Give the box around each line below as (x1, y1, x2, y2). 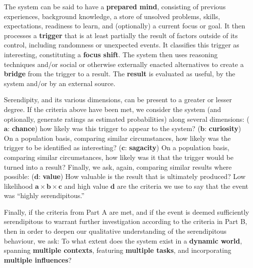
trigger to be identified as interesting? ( (4, 142, 122, 153)
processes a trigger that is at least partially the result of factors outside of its (4, 30, 238, 40)
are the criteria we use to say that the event (117, 180, 249, 191)
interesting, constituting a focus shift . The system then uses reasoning (4, 49, 218, 59)
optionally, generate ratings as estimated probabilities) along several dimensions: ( (4, 113, 250, 124)
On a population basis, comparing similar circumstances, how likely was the (4, 133, 231, 143)
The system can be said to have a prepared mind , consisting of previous (4, 1, 226, 11)
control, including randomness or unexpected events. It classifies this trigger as (4, 40, 239, 50)
